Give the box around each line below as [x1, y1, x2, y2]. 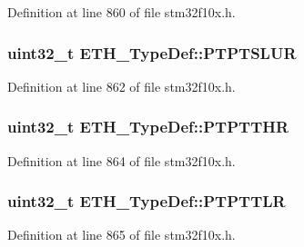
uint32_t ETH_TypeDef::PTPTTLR [7, 190, 286, 212]
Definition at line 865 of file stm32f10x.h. [7, 225, 236, 244]
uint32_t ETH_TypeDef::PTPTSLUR [7, 41, 297, 64]
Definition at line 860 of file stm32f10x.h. [7, 3, 236, 21]
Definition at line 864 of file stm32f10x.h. [7, 151, 236, 170]
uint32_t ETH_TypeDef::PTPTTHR [7, 115, 289, 138]
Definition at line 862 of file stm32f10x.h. [7, 76, 236, 95]
